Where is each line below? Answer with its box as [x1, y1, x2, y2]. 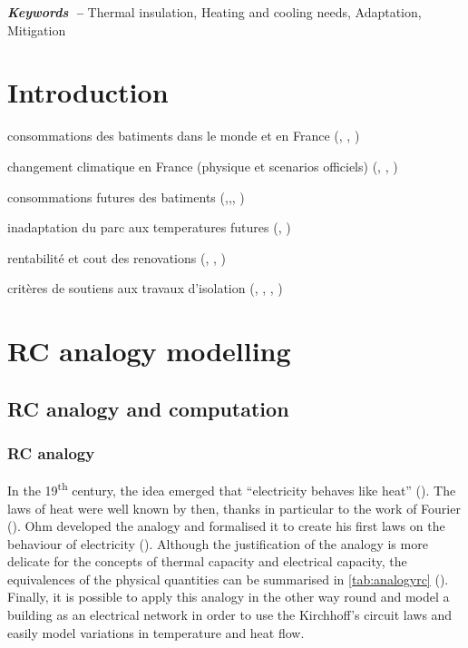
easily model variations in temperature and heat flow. [7, 623, 305, 642]
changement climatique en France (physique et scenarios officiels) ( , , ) [7, 156, 398, 175]
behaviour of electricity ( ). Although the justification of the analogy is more [7, 534, 428, 553]
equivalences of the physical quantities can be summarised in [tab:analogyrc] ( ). [7, 569, 449, 588]
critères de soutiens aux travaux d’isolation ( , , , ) [7, 279, 283, 298]
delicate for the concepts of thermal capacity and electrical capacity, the [7, 552, 407, 571]
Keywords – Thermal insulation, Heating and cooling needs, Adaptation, [7, 3, 422, 21]
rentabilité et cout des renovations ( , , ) [7, 248, 226, 267]
